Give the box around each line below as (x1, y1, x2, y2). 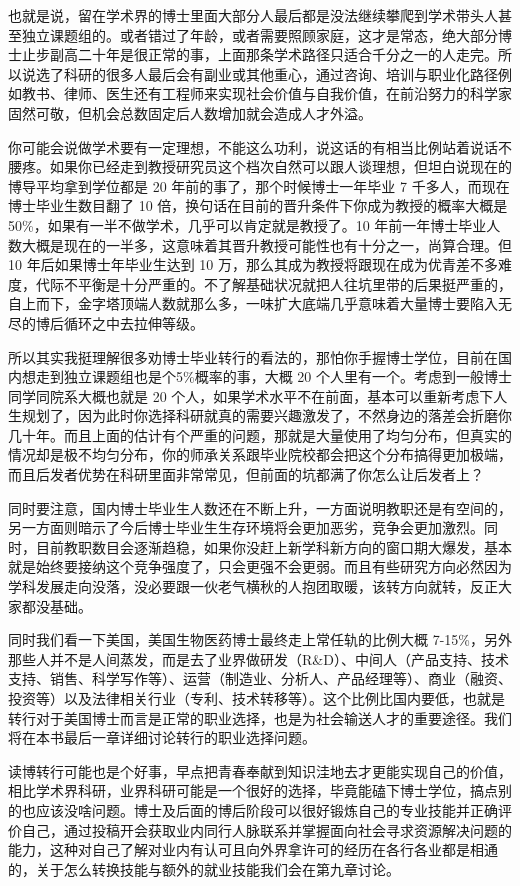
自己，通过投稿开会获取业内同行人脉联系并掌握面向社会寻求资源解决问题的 (21, 819, 512, 840)
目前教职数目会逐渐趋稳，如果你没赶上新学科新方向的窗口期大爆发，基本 (35, 536, 512, 557)
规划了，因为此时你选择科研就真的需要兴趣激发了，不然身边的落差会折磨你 (21, 405, 512, 426)
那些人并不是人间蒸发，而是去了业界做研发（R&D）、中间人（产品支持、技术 (8, 648, 509, 669)
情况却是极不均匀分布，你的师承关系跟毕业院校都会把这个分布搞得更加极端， (8, 444, 512, 465)
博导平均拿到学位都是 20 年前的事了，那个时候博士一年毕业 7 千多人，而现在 (8, 175, 510, 196)
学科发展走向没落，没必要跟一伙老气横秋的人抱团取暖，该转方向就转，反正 (8, 576, 498, 597)
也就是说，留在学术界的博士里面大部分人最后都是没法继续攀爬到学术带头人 (8, 5, 498, 25)
